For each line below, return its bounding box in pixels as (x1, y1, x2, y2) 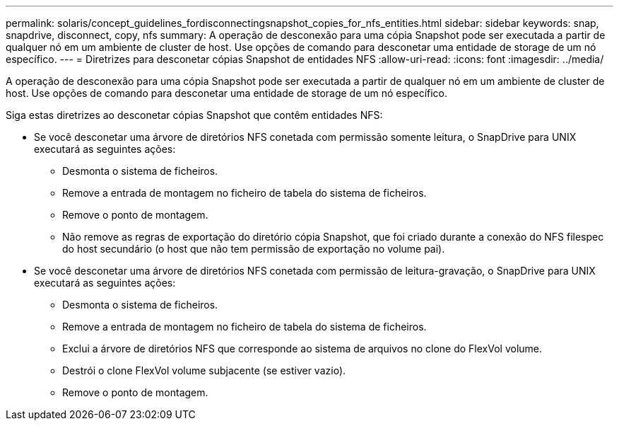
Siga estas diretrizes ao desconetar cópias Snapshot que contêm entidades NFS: (6, 109, 383, 121)
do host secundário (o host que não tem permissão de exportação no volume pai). (62, 243, 445, 255)
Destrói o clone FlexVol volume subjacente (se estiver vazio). (62, 364, 346, 376)
